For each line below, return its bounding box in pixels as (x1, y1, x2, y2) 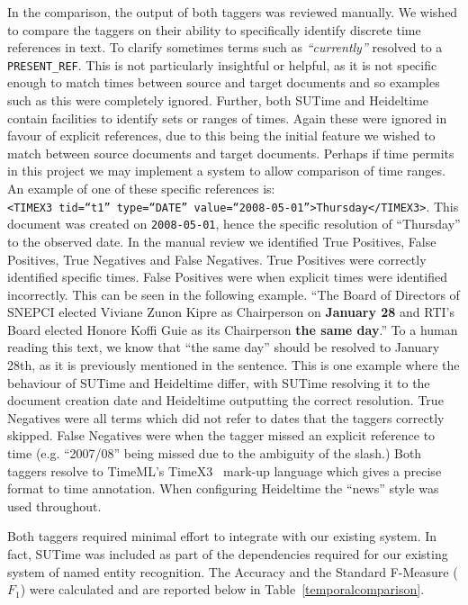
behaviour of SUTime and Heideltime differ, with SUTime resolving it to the (7, 373, 430, 392)
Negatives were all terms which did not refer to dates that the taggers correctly (7, 408, 445, 427)
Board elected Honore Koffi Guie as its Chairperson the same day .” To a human (7, 320, 458, 339)
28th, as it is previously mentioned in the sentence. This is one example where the (7, 356, 460, 375)
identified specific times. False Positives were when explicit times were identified (7, 267, 447, 286)
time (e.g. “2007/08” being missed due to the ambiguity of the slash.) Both (7, 444, 422, 463)
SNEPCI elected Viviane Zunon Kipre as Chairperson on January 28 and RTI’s (7, 302, 455, 321)
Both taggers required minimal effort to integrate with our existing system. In (7, 527, 437, 546)
